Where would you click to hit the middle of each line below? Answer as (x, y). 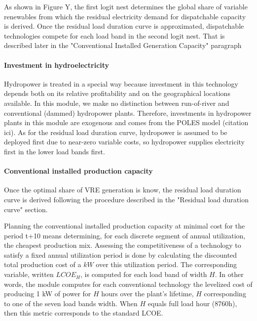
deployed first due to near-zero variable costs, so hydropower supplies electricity (124, 142)
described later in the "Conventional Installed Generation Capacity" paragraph (123, 45)
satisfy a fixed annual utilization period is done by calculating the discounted (121, 254)
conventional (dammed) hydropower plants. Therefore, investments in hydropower (128, 113)
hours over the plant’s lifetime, (147, 294)
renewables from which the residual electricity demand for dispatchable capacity (125, 16)
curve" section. (26, 209)
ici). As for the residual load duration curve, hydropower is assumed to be (116, 132)
